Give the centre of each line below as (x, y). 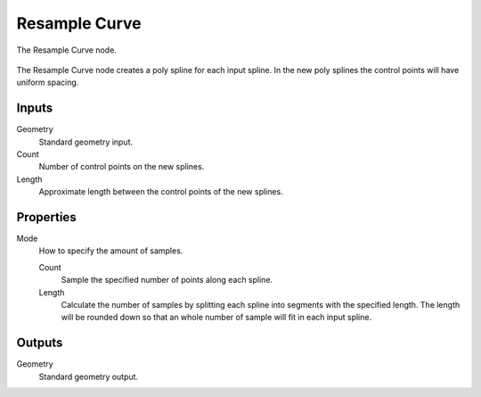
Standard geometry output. (88, 376)
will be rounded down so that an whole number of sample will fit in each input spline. (216, 318)
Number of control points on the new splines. (122, 167)
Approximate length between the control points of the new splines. (161, 192)
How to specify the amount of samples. (111, 251)
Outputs (40, 343)
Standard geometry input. (86, 142)
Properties (46, 217)
